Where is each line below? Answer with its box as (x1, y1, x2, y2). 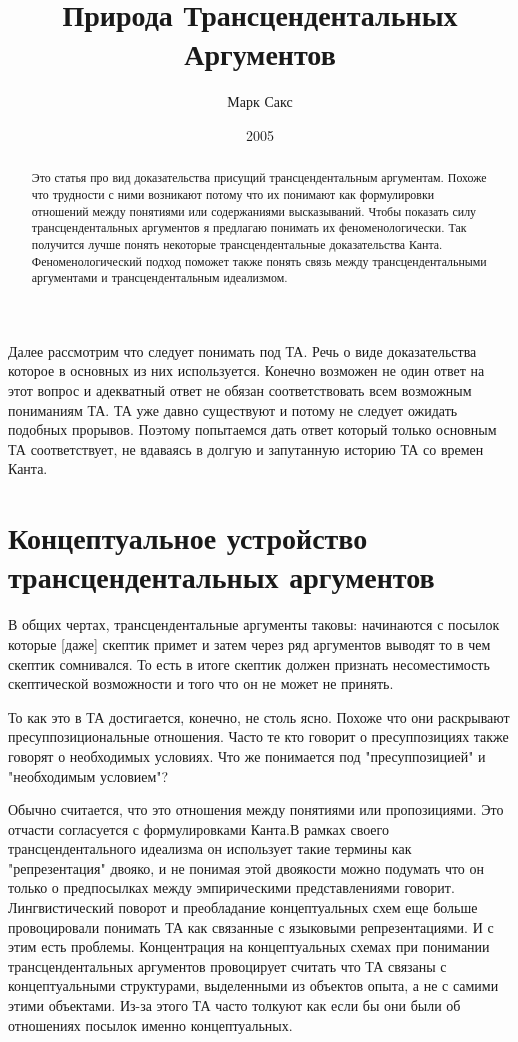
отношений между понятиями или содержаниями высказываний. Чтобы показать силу (31, 202, 477, 219)
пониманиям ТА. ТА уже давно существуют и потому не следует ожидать (8, 399, 458, 420)
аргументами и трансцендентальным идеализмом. (31, 269, 288, 286)
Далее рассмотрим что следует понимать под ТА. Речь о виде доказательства (8, 340, 477, 361)
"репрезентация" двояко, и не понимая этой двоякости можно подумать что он (8, 857, 485, 878)
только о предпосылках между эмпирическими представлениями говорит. (8, 877, 455, 898)
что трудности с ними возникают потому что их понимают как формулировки (31, 185, 435, 202)
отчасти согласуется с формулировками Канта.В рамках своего (8, 818, 389, 839)
